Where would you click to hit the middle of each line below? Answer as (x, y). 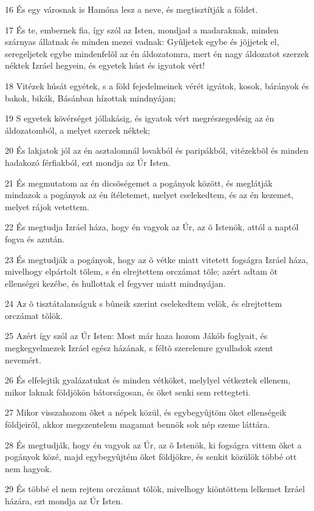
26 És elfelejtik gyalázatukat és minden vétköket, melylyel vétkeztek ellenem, (148, 380)
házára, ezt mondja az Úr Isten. (64, 501)
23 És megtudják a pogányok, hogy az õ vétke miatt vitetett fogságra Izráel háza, (157, 259)
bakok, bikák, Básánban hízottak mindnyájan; (90, 98)
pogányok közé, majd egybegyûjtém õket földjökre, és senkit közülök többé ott (151, 457)
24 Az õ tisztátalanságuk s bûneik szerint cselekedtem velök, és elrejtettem (144, 304)
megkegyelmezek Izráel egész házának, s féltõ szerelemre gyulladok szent (139, 348)
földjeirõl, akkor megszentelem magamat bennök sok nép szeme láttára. (138, 424)
